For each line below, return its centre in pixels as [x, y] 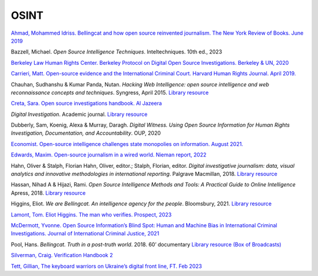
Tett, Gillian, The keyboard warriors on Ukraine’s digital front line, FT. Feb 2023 [107, 266]
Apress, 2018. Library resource [48, 193]
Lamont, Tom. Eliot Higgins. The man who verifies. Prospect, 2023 [91, 214]
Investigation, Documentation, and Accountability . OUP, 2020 [86, 133]
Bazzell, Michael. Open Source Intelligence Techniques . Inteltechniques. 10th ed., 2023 [117, 52]
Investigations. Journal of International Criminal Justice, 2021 [85, 234]
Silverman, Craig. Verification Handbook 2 [62, 255]
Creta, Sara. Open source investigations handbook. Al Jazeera [86, 104]
